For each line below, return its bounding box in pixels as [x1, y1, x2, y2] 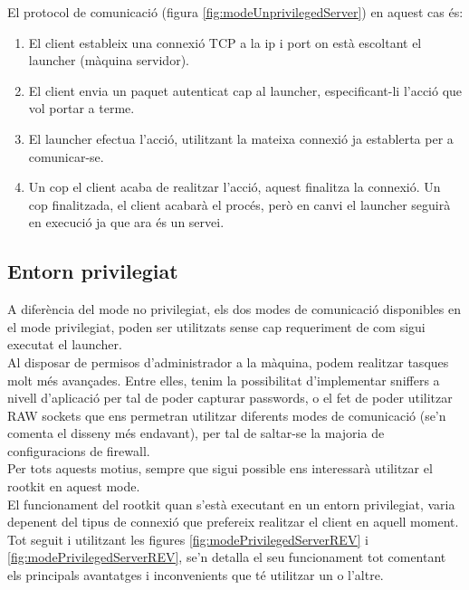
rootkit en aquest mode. [7, 477, 140, 496]
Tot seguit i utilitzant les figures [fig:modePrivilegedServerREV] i [7, 529, 368, 548]
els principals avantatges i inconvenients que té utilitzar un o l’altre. [7, 566, 384, 585]
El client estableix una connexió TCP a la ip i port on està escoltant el [28, 33, 422, 52]
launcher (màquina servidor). [28, 51, 189, 70]
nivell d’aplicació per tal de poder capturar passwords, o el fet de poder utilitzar [7, 388, 453, 407]
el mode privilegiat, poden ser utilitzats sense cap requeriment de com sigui [7, 317, 426, 336]
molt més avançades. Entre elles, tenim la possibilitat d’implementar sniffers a [7, 370, 440, 389]
